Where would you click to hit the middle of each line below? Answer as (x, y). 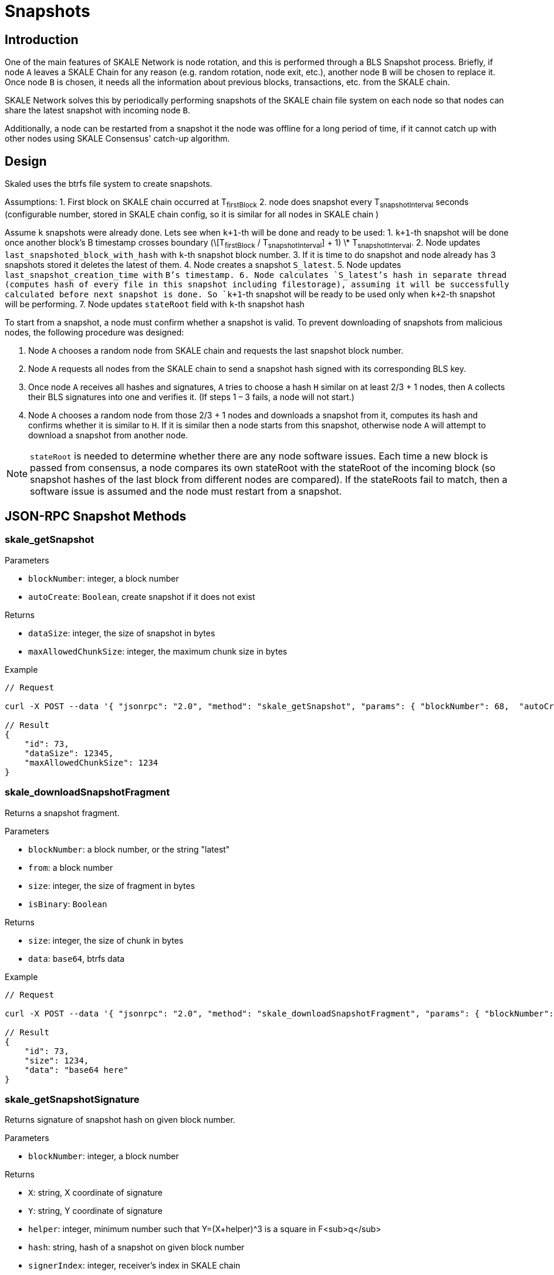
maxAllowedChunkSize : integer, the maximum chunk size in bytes (158, 651)
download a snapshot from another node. (108, 435)
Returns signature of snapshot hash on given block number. (120, 1120)
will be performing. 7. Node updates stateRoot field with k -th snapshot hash (155, 304)
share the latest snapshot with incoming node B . (98, 110)
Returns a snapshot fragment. (62, 813)
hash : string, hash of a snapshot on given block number (136, 1247)
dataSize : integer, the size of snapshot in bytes (122, 633)
